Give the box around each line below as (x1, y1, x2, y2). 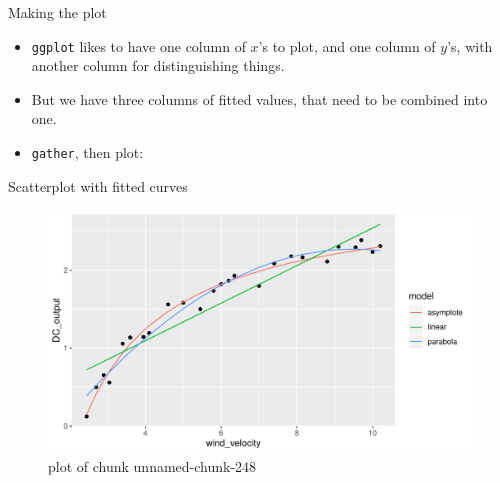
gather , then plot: (31, 142, 144, 163)
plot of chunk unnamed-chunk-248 (48, 456, 257, 477)
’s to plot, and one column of (258, 35, 436, 56)
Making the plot (8, 2, 107, 22)
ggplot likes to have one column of (31, 35, 246, 56)
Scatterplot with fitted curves (8, 175, 188, 196)
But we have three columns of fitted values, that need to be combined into (31, 88, 488, 109)
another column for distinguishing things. (31, 55, 285, 76)
